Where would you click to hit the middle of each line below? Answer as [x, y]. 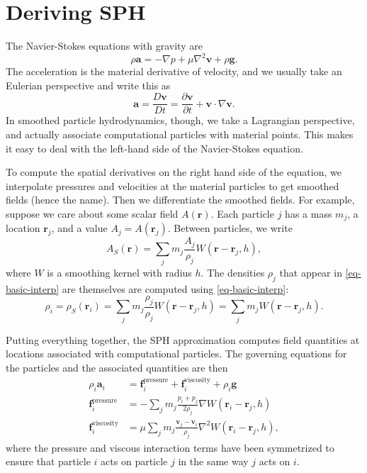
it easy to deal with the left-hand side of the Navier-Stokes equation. [154, 148]
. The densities [233, 272]
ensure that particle [48, 461]
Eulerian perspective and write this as [88, 85]
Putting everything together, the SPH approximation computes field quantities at [183, 339]
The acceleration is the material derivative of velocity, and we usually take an [174, 71]
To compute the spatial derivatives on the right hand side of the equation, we [174, 172]
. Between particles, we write [230, 228]
